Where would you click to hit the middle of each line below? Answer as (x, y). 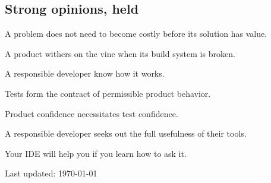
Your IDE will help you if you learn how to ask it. (96, 153)
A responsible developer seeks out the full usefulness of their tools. (126, 133)
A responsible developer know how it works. (85, 73)
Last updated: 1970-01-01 (51, 173)
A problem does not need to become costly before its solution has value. (136, 34)
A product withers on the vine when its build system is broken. (120, 53)
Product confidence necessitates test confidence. (92, 113)
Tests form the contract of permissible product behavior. (108, 93)
